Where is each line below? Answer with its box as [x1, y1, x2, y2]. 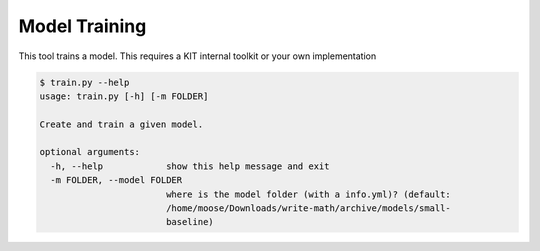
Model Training [18, 15, 147, 37]
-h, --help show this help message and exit [50, 160, 330, 172]
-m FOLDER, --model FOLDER [50, 175, 183, 186]
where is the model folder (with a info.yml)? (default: [165, 188, 452, 200]
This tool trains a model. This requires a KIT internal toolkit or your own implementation [18, 50, 377, 62]
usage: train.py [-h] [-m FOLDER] [39, 90, 209, 102]
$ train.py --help [39, 76, 130, 88]
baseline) [165, 216, 214, 228]
